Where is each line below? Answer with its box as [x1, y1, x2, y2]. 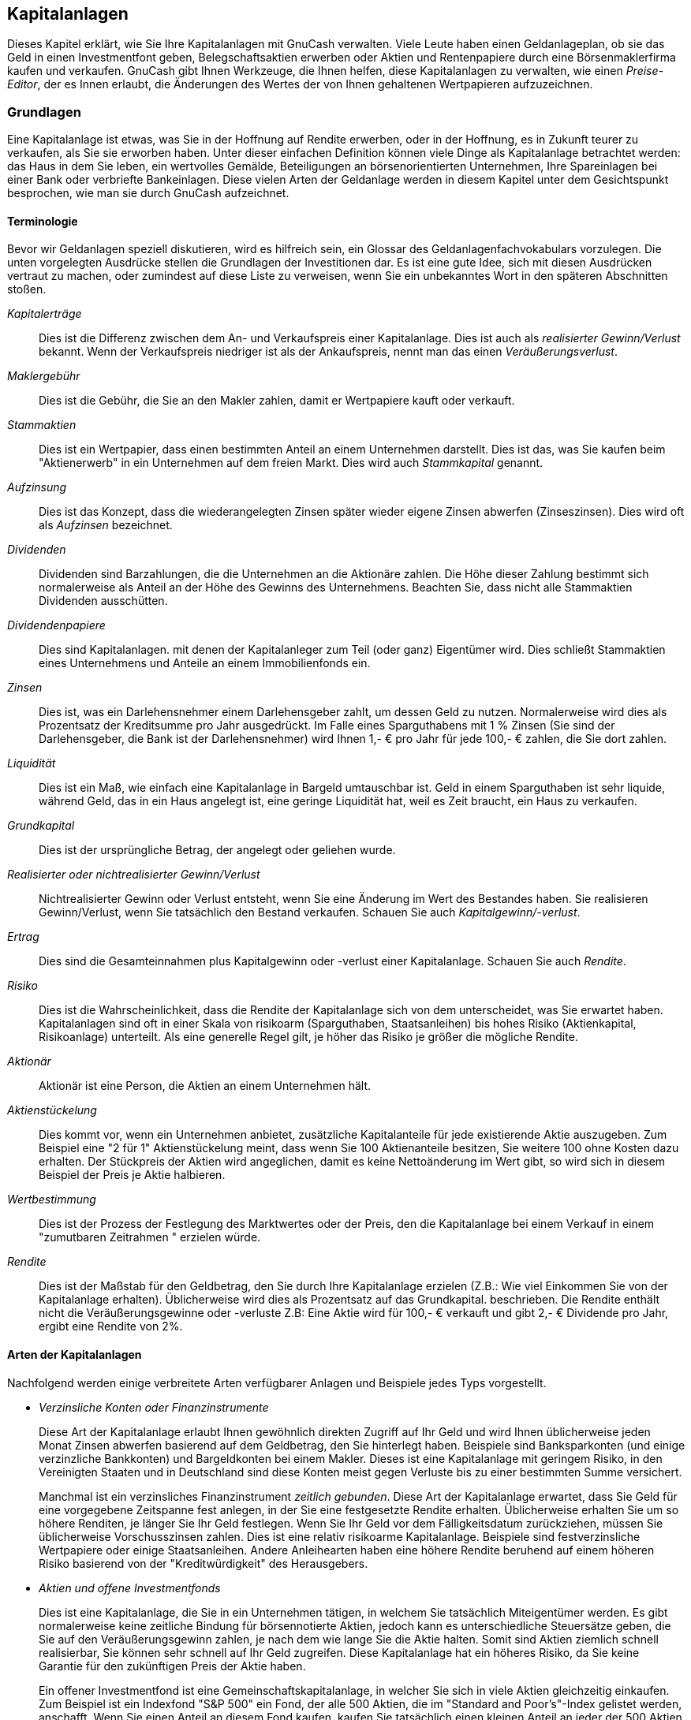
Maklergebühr [7, 369, 80, 383]
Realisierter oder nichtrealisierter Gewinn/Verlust [7, 867, 260, 882]
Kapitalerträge [7, 307, 82, 321]
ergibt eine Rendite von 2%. [39, 1319, 183, 1334]
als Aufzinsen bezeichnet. [39, 518, 173, 532]
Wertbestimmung [7, 1192, 96, 1207]
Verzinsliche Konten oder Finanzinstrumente [39, 1400, 269, 1414]
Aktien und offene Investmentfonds [39, 1580, 221, 1595]
